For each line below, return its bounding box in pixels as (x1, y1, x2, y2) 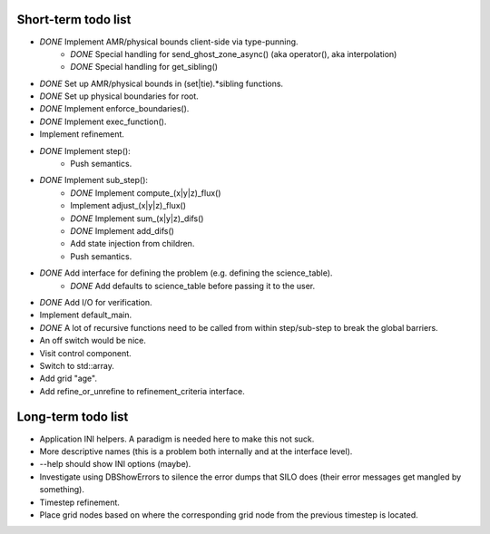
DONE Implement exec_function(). (39, 116, 167, 127)
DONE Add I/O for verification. (39, 296, 153, 307)
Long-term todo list (16, 409, 129, 425)
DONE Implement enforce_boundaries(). (39, 103, 190, 114)
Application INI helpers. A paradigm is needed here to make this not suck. (39, 433, 315, 444)
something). (39, 484, 85, 495)
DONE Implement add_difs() (70, 225, 174, 236)
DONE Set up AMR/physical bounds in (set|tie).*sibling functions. (39, 78, 284, 89)
